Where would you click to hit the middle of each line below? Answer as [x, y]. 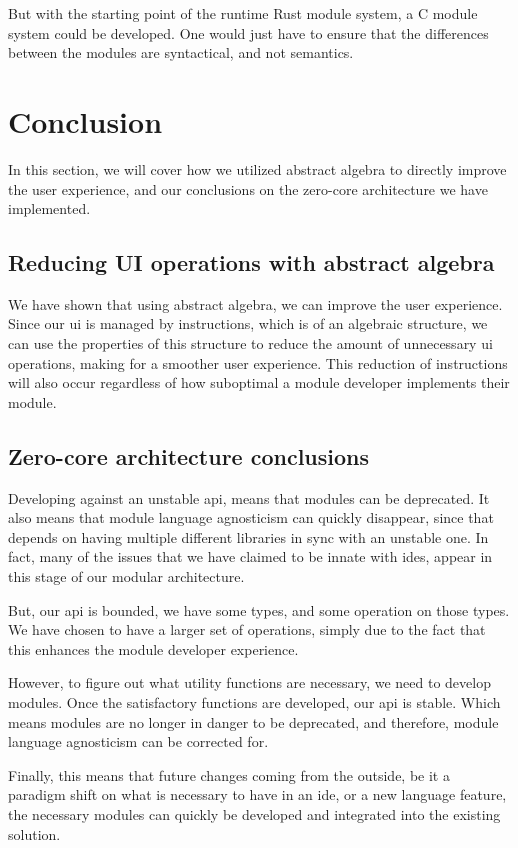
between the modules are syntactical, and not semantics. [181, 52]
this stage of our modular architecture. [126, 576]
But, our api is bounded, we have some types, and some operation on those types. [259, 609]
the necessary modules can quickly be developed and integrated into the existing [254, 813]
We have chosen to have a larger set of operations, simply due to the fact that [247, 629]
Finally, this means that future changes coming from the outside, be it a [229, 774]
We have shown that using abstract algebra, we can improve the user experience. [255, 303]
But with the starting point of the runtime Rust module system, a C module [243, 13]
